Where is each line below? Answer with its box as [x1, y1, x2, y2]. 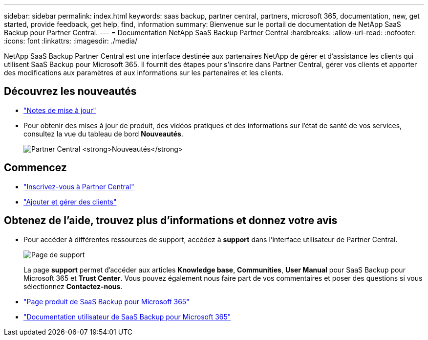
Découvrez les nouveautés [4, 85, 137, 98]
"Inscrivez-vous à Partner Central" [23, 182, 134, 191]
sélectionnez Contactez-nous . [23, 282, 123, 291]
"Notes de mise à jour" [23, 106, 96, 114]
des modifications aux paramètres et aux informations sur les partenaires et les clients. [4, 68, 284, 77]
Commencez [4, 161, 67, 174]
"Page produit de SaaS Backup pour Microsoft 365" [23, 297, 190, 306]
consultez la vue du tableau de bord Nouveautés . [23, 129, 183, 138]
